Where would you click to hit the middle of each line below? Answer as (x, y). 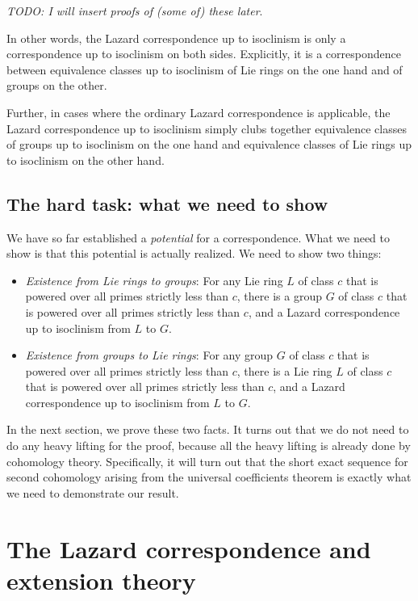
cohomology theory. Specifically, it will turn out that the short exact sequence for (207, 461)
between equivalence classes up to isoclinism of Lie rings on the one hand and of (205, 69)
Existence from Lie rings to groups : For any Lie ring (154, 280)
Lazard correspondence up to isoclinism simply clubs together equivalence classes (207, 128)
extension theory (101, 580)
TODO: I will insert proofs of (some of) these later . (135, 11)
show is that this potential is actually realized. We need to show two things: (194, 253)
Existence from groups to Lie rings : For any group (149, 355)
